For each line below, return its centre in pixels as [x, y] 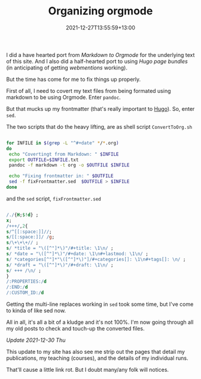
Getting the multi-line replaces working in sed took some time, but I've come [100, 304]
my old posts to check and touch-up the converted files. [75, 329]
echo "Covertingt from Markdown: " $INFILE [64, 154]
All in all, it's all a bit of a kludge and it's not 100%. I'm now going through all [100, 322]
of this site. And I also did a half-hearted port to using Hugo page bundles [97, 61]
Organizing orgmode [100, 11]
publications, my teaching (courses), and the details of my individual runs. [97, 358]
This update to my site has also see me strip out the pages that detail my [96, 352]
